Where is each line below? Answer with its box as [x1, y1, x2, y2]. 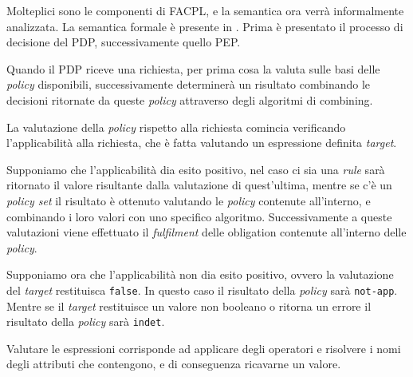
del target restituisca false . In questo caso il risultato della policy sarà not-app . [6, 281, 398, 298]
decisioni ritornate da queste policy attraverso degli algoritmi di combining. [6, 91, 373, 108]
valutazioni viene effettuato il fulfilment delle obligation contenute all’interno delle [6, 224, 407, 240]
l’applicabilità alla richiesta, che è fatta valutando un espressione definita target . [6, 134, 397, 151]
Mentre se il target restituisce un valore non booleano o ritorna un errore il [6, 297, 372, 314]
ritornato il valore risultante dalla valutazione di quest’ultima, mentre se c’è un [6, 177, 392, 193]
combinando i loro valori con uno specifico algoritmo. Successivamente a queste [6, 208, 392, 224]
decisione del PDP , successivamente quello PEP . [6, 34, 241, 50]
